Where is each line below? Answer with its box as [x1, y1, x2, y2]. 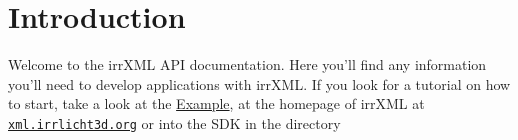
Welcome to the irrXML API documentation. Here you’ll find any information [8, 54, 487, 75]
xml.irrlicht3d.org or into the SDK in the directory [8, 112, 341, 133]
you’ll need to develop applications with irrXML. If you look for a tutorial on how [8, 73, 511, 94]
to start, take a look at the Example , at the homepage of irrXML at [8, 93, 425, 114]
